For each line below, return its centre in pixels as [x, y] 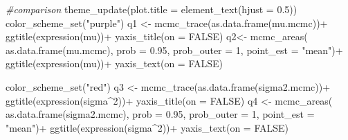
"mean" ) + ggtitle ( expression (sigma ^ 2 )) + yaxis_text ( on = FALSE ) [147, 127]
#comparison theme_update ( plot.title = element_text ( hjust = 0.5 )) [152, 9]
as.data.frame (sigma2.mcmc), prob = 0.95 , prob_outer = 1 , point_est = [160, 114]
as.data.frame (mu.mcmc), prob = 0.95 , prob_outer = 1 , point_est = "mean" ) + [174, 50]
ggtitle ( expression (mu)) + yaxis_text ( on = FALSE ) [115, 63]
